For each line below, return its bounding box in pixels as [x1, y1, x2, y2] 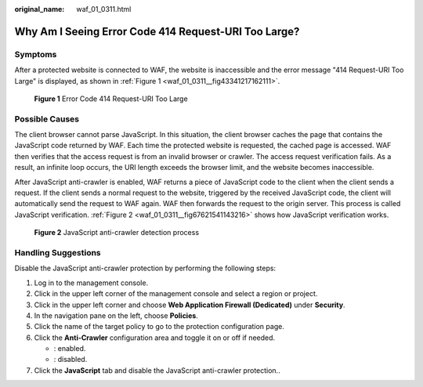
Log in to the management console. [34, 278, 149, 288]
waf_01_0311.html [76, 5, 132, 13]
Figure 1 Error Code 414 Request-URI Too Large [34, 94, 188, 103]
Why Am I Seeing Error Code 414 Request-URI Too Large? [14, 24, 300, 38]
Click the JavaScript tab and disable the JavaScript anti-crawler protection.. [34, 365, 281, 375]
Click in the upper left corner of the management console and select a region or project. [34, 289, 318, 298]
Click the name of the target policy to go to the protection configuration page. [34, 322, 285, 331]
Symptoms [14, 49, 57, 60]
